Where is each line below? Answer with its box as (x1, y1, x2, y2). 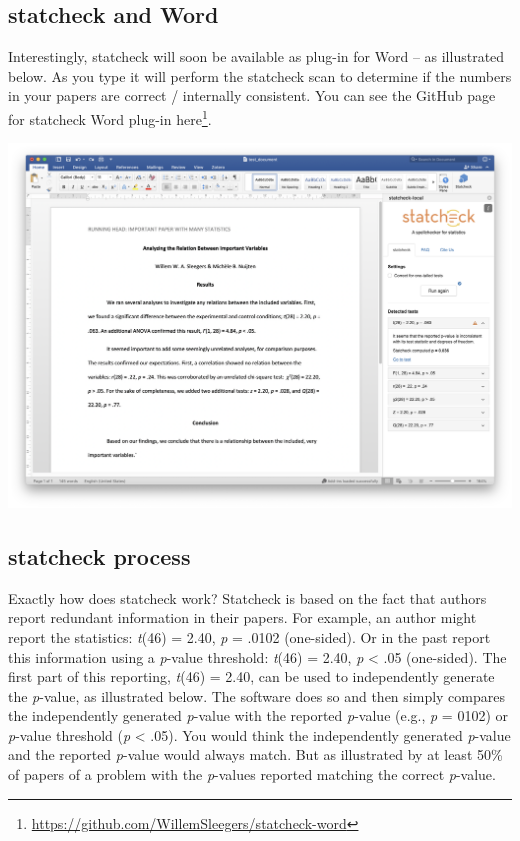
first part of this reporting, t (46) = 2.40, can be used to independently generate (8, 666, 495, 687)
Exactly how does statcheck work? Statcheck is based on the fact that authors (8, 587, 487, 608)
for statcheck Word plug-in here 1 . (8, 105, 212, 129)
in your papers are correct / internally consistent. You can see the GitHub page (8, 85, 496, 106)
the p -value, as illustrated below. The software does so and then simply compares (8, 685, 505, 706)
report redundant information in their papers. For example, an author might (8, 607, 477, 628)
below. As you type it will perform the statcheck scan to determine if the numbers (8, 65, 512, 86)
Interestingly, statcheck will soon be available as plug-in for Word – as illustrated (8, 46, 505, 67)
